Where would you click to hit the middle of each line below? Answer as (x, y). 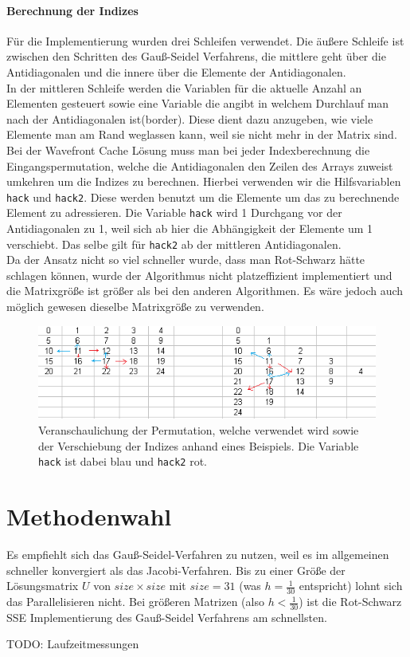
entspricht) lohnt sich (351, 586)
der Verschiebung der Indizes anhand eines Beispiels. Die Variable (199, 445)
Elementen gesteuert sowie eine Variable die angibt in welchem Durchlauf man (198, 103)
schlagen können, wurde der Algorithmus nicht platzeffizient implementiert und (199, 275)
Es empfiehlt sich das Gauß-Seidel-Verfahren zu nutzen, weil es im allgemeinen (198, 555)
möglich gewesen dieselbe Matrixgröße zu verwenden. (135, 307)
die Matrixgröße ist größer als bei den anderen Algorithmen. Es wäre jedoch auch (205, 291)
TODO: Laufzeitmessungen (73, 644)
